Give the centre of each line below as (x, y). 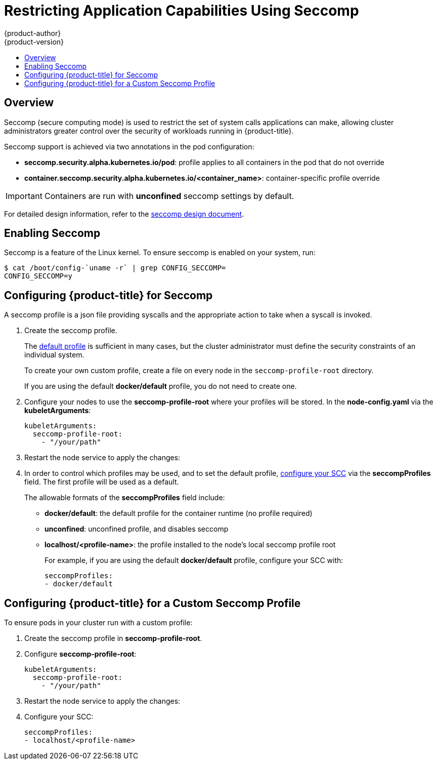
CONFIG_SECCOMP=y (38, 276)
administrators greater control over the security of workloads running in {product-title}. (149, 131)
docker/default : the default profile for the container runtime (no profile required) (179, 513)
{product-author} (33, 33)
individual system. (54, 355)
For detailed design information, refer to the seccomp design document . (124, 214)
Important (24, 196)
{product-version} (34, 42)
